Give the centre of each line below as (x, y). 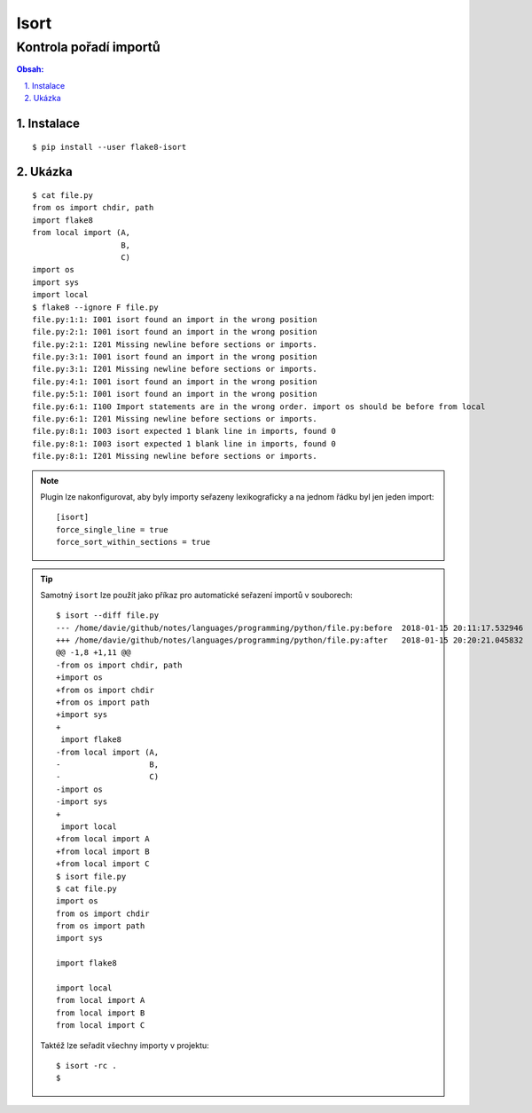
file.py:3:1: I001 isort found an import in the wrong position (175, 357)
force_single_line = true (112, 529)
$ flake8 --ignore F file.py (95, 307)
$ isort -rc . (86, 1066)
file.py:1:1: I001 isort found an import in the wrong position (175, 319)
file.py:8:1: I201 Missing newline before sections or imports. (175, 456)
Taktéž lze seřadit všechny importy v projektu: (125, 1045)
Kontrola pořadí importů (88, 47)
